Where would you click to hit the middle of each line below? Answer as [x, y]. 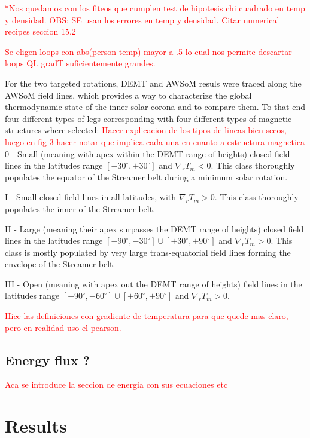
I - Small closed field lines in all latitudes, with [91, 197]
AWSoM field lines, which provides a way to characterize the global [128, 95]
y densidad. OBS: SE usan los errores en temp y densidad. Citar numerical [142, 19]
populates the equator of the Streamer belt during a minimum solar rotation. [146, 177]
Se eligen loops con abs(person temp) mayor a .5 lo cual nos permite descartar [148, 51]
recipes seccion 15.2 [40, 31]
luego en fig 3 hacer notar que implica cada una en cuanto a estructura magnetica [155, 141]
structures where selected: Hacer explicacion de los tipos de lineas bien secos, [146, 130]
